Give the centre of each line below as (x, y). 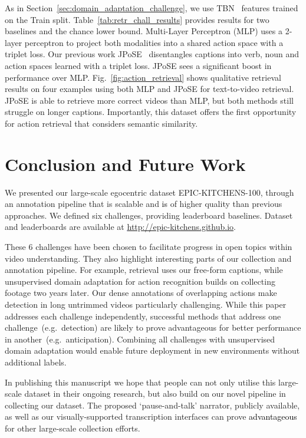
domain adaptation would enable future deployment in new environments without (152, 350)
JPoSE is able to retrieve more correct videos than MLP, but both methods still (149, 100)
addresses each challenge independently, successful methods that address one (143, 316)
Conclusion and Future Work (125, 164)
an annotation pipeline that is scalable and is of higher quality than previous (144, 204)
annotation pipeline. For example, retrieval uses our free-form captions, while (144, 270)
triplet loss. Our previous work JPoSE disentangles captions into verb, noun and (152, 54)
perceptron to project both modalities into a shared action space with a (154, 42)
